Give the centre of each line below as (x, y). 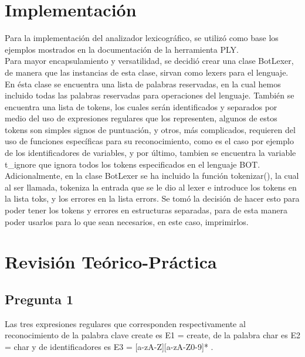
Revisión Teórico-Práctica (111, 262)
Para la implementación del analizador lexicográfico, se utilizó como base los (142, 38)
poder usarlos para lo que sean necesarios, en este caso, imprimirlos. (127, 221)
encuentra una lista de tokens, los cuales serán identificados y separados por (141, 106)
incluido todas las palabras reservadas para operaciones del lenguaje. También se (150, 95)
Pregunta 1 (39, 299)
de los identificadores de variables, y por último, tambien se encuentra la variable (150, 153)
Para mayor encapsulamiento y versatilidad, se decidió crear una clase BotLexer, (149, 61)
